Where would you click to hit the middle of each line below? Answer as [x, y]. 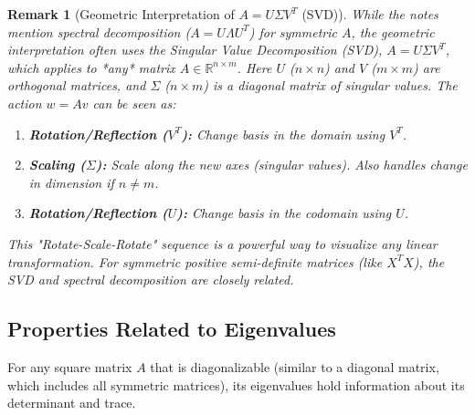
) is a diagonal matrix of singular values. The [330, 85]
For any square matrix [70, 366]
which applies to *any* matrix [91, 67]
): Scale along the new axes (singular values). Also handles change [281, 165]
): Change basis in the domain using [283, 134]
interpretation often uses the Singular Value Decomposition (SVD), [195, 50]
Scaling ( [57, 165]
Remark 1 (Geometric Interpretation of [121, 14]
